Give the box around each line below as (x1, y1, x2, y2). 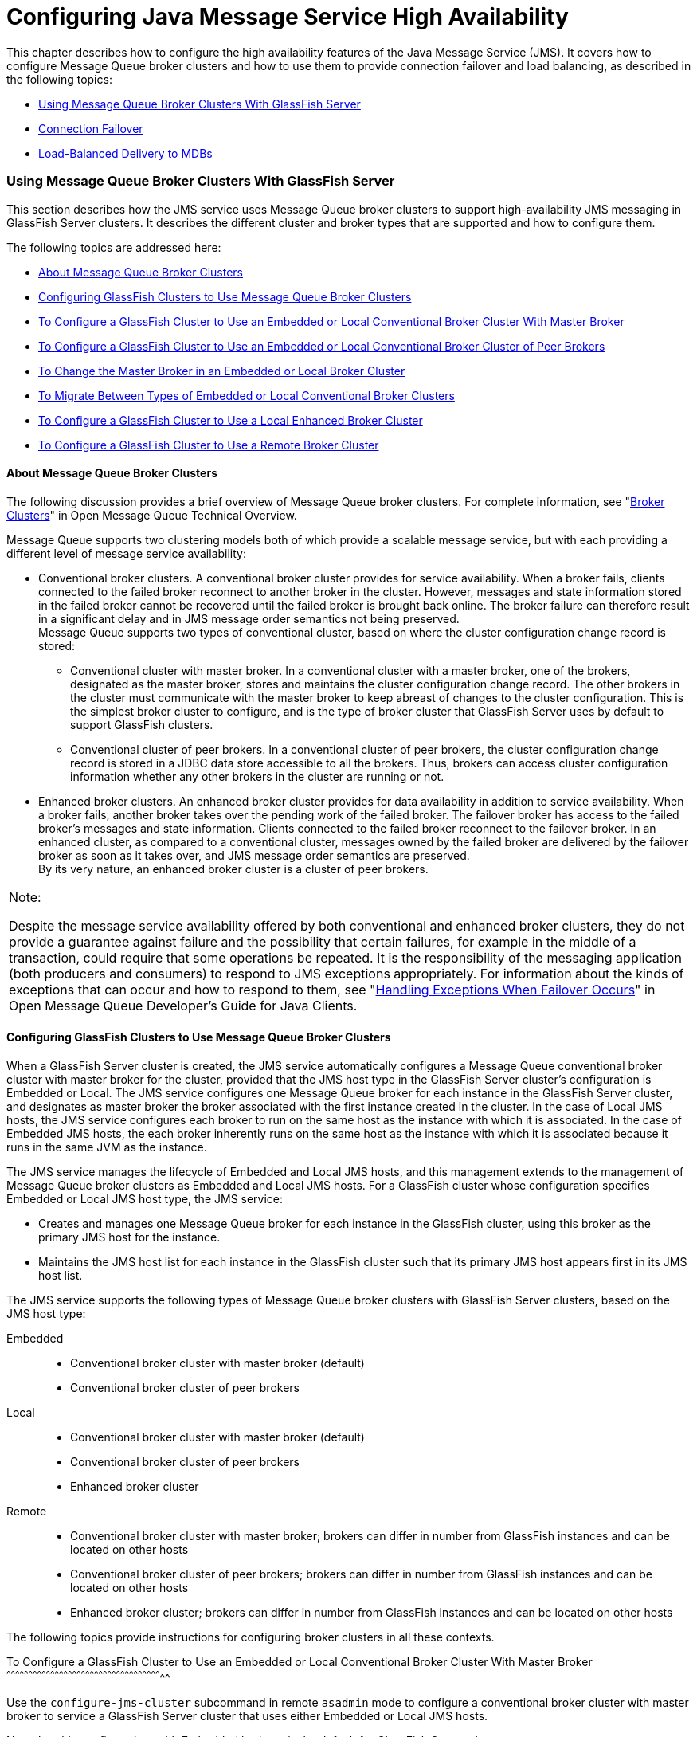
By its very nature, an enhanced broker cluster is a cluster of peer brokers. (38, 861, 429, 876)
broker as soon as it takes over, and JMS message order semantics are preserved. (38, 848, 470, 862)
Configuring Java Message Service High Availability (6, 3, 569, 30)
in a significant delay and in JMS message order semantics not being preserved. (38, 611, 460, 625)
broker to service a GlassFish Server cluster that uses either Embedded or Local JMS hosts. (6, 1708, 488, 1723)
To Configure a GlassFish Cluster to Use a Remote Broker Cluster (38, 437, 379, 452)
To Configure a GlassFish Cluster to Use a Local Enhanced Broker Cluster (38, 413, 423, 427)
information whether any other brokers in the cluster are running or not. (70, 769, 444, 783)
